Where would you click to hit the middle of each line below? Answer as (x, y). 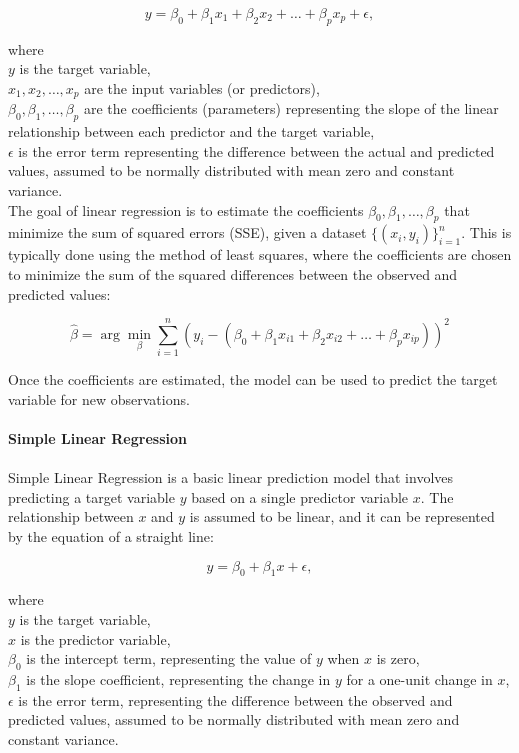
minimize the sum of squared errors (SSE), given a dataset (187, 232)
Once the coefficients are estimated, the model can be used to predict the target (253, 379)
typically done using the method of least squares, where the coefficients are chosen (260, 254)
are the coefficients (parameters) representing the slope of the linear (291, 108)
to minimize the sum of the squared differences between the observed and (233, 274)
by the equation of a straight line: (111, 536)
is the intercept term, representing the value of (169, 658)
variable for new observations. (99, 398)
